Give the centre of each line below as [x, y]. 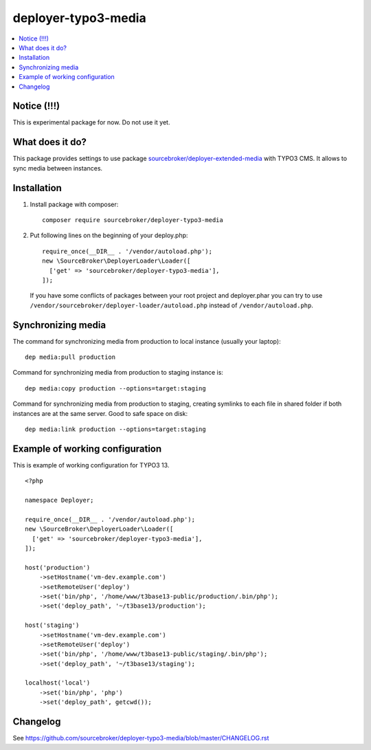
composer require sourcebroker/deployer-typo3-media [133, 220]
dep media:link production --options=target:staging [115, 429]
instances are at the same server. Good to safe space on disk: [100, 413]
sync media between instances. [58, 168]
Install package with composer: [74, 204]
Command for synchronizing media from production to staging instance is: [118, 373]
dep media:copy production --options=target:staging [115, 388]
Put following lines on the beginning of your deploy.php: [109, 235]
